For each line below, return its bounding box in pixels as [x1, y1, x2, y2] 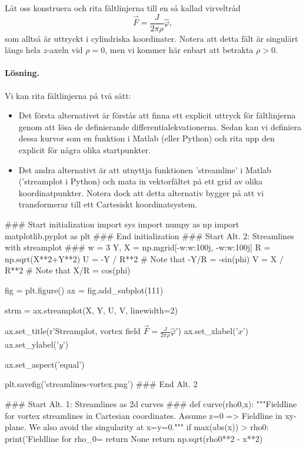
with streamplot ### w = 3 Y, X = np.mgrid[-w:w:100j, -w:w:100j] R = [5, 241, 271, 253]
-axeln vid [46, 44, 83, 56]
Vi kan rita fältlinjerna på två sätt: [5, 89, 131, 101]
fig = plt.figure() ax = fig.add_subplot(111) [5, 283, 164, 296]
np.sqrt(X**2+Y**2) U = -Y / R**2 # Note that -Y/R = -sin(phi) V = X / [5, 252, 284, 265]
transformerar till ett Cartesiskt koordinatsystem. [18, 198, 197, 210]
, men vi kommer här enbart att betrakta [105, 44, 254, 56]
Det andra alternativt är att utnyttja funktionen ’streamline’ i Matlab [18, 163, 271, 176]
